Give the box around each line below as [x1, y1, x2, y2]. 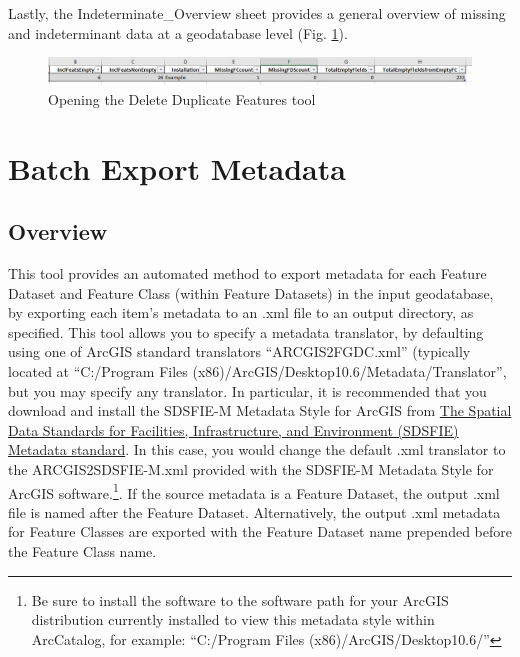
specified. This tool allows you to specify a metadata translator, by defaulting [8, 321, 484, 342]
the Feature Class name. [8, 541, 157, 562]
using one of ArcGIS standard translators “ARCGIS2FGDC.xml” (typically [8, 341, 471, 362]
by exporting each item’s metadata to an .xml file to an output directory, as [8, 302, 474, 323]
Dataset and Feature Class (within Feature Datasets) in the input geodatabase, [8, 282, 494, 303]
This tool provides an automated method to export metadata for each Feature [8, 263, 487, 284]
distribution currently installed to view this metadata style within [31, 609, 435, 630]
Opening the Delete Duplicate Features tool [48, 88, 316, 109]
